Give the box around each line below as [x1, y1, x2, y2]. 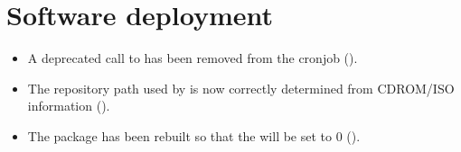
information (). [27, 96, 110, 115]
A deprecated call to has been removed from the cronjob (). [27, 49, 358, 67]
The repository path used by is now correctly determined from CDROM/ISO [27, 78, 455, 97]
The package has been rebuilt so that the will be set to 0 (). [27, 126, 361, 145]
